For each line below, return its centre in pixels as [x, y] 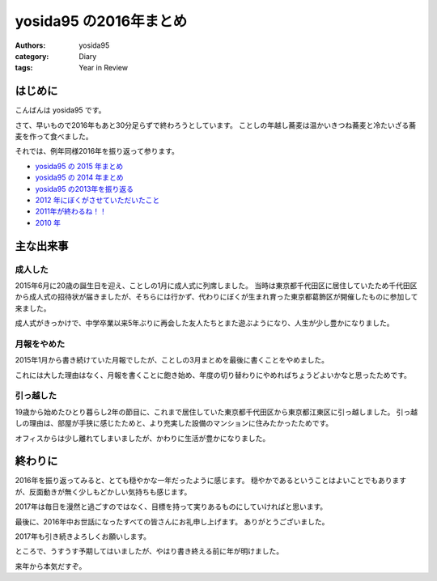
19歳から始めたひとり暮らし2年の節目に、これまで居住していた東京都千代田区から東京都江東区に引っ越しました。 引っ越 [216, 412]
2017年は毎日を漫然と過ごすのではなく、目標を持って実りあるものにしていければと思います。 [171, 507]
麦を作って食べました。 [54, 137]
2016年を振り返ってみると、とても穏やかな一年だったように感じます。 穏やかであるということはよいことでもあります [211, 481]
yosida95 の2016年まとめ [101, 21]
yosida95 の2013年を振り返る [84, 189]
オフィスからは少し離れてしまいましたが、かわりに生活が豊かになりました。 [142, 438]
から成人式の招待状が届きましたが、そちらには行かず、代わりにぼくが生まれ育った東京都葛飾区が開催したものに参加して [216, 297]
